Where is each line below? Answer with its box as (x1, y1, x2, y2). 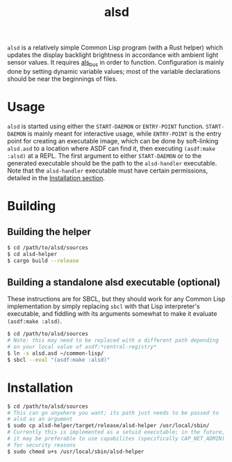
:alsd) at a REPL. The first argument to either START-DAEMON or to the (7, 151, 202, 160)
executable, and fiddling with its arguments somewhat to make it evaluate (7, 310, 217, 318)
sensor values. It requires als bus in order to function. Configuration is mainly (7, 58, 224, 68)
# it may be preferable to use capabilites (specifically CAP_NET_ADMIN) (7, 436, 226, 443)
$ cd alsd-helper (7, 250, 58, 257)
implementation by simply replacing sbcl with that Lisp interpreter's (7, 302, 200, 310)
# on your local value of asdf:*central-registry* (7, 344, 157, 351)
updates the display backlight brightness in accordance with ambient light (7, 51, 219, 59)
